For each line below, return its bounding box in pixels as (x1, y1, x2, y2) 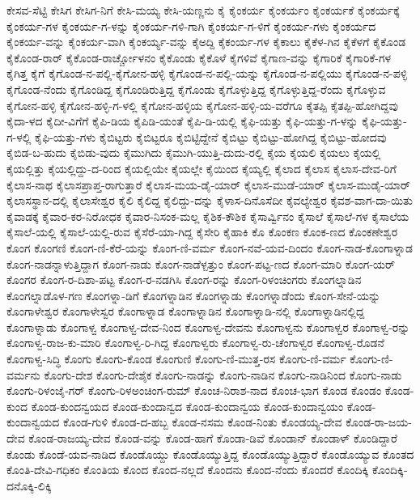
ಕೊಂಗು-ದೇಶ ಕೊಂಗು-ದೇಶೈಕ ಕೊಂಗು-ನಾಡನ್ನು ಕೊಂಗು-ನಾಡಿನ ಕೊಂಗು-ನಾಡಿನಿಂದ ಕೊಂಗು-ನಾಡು (44, 366, 402, 383)
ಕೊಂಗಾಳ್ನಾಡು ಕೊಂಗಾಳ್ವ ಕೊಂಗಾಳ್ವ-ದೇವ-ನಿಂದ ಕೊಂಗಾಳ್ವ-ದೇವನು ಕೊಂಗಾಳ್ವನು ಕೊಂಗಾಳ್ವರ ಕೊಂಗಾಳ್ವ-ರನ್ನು (6, 318, 410, 335)
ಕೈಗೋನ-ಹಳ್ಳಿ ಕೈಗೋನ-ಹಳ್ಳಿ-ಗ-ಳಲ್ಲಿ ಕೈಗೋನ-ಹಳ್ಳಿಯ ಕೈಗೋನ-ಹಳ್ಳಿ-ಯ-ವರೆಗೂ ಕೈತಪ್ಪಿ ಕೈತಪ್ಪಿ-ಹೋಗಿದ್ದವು (6, 96, 398, 113)
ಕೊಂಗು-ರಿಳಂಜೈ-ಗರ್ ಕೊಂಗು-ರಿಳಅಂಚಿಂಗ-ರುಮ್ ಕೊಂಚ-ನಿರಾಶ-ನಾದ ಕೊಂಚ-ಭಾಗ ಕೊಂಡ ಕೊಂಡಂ (6, 382, 382, 399)
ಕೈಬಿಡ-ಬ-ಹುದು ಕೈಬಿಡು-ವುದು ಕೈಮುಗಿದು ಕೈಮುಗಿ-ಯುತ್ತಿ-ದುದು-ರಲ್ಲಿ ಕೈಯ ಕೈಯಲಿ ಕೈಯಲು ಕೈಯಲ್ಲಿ (6, 144, 381, 161)
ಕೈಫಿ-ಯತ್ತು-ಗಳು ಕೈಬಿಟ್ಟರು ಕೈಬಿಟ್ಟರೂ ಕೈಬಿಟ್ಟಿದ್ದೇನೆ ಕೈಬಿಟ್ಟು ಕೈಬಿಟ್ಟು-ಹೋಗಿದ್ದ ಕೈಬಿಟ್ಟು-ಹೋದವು (35, 128, 387, 145)
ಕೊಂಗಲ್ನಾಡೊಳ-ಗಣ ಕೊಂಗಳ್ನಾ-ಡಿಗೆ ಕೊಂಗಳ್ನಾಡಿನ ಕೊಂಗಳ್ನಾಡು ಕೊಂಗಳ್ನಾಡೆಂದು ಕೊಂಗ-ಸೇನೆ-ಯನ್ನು (6, 286, 381, 303)
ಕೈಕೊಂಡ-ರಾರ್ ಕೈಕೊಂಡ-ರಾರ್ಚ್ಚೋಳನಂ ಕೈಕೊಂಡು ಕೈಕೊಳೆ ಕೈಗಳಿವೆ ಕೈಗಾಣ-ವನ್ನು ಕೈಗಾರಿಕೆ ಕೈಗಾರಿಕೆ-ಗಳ (6, 49, 392, 66)
